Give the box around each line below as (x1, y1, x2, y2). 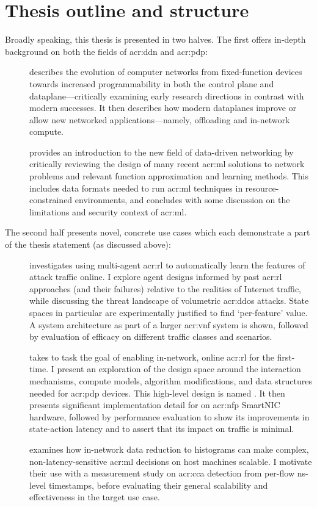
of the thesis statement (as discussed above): (5, 238, 171, 251)
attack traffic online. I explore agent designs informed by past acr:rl (29, 270, 282, 283)
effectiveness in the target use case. (29, 491, 160, 503)
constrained (29, 193, 73, 206)
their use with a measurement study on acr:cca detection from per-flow (29, 467, 295, 480)
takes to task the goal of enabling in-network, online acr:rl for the (29, 350, 274, 363)
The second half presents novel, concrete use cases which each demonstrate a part (5, 226, 310, 239)
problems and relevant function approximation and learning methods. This (29, 170, 309, 182)
